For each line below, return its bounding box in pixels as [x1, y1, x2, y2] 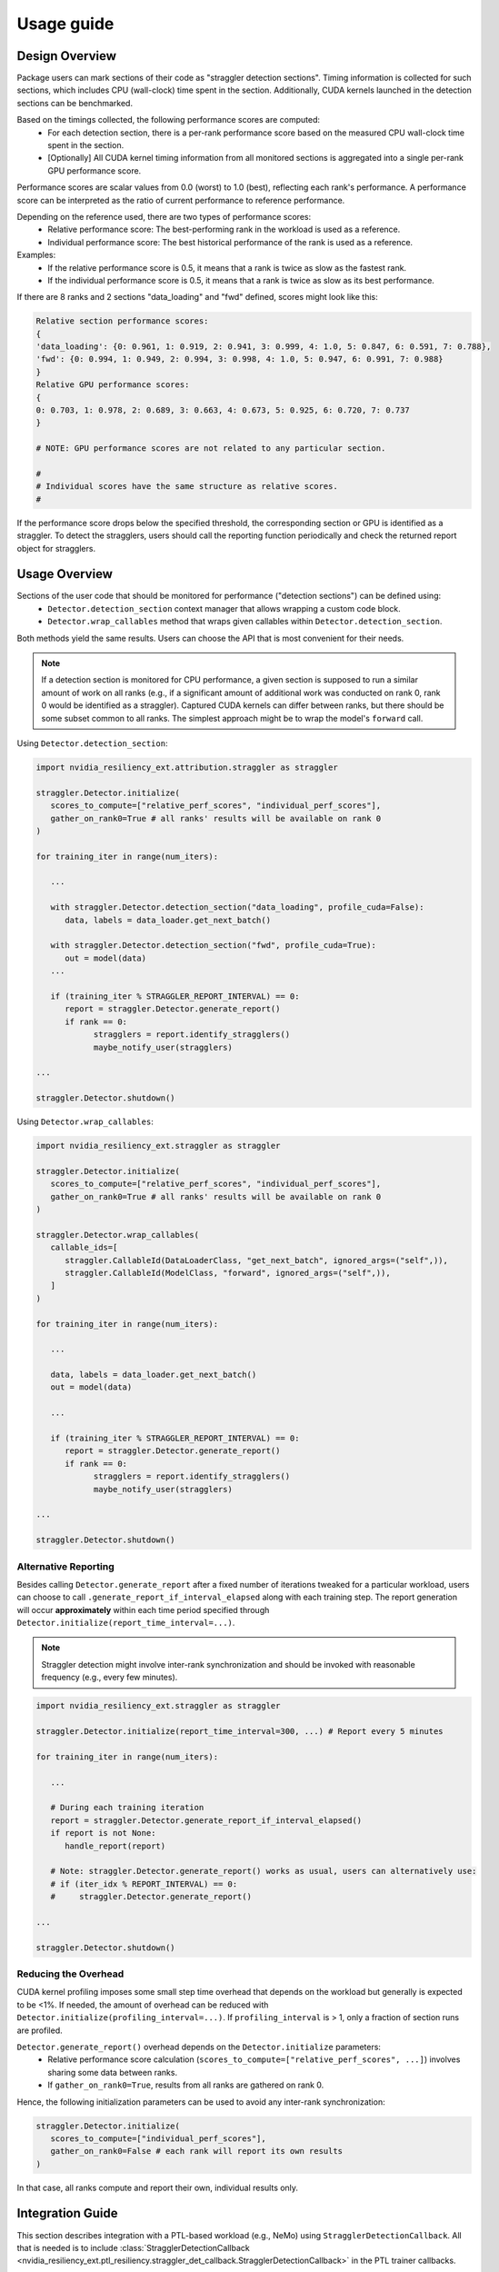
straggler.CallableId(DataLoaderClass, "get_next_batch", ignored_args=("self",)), [65, 1255, 449, 1265]
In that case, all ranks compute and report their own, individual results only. [16, 2182, 299, 2193]
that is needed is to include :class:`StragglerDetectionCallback [16, 2242, 250, 2253]
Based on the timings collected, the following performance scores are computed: [16, 115, 321, 125]
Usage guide [16, 14, 115, 34]
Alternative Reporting [16, 1560, 115, 1572]
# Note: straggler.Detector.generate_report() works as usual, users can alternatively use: [50, 1866, 477, 1877]
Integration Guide [16, 2206, 118, 2221]
